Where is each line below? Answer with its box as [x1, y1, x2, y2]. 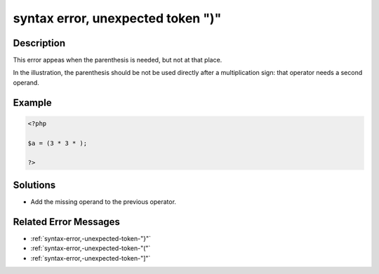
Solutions [13, 179, 56, 191]
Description [13, 37, 66, 49]
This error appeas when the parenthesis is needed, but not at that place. [13, 56, 222, 64]
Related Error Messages [13, 216, 121, 228]
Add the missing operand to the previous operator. [30, 197, 177, 206]
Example [13, 97, 52, 109]
